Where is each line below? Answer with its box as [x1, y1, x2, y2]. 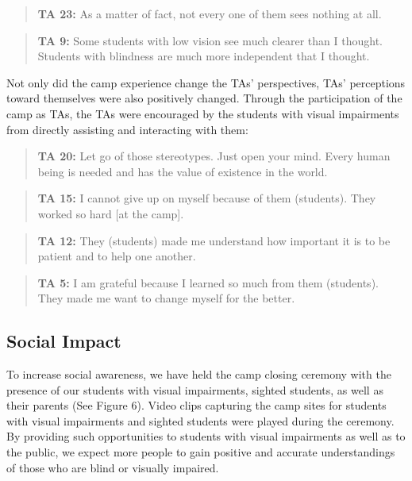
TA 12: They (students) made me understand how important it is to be [37, 232, 391, 248]
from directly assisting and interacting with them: [6, 121, 248, 137]
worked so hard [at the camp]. [37, 205, 184, 221]
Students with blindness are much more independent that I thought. [37, 48, 370, 64]
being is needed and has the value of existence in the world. [37, 163, 328, 179]
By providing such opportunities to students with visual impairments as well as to [6, 428, 406, 444]
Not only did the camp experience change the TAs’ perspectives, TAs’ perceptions [6, 74, 406, 90]
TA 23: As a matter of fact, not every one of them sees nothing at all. [37, 6, 382, 21]
